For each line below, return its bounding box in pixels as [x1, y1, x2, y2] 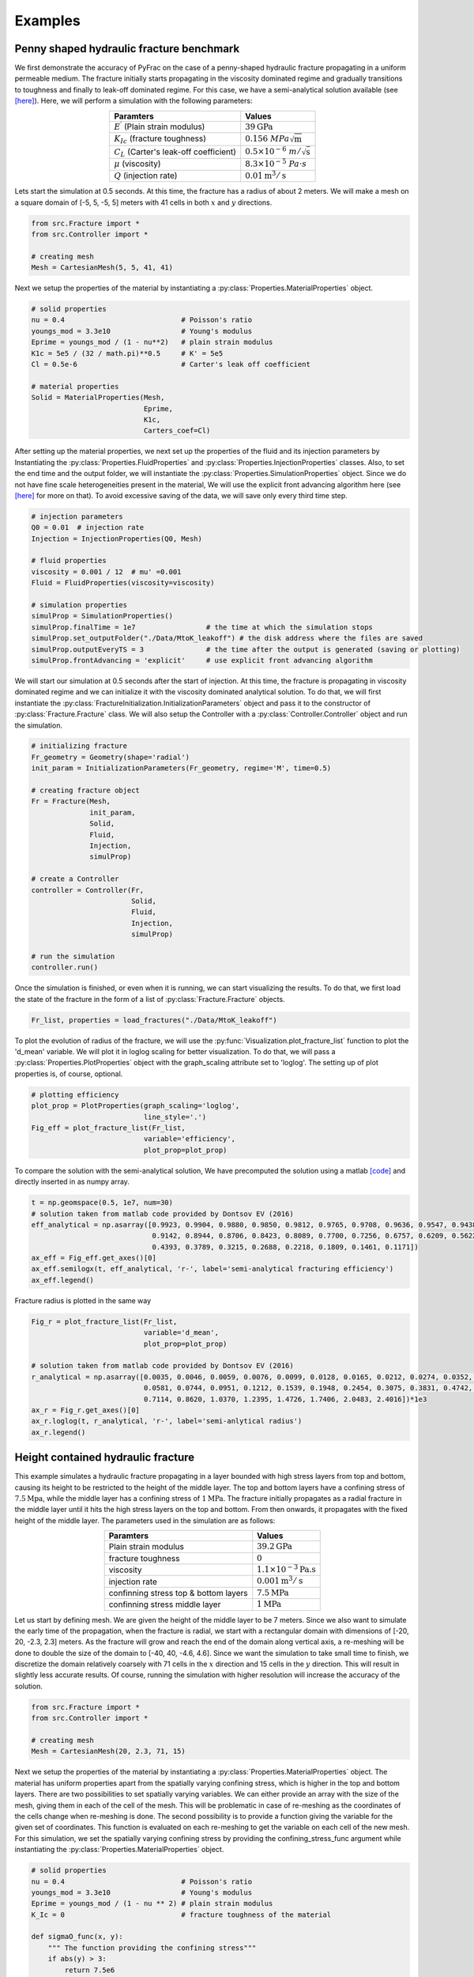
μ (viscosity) [114, 158, 161, 169]
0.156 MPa [245, 134, 290, 144]
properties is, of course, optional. [14, 1068, 123, 1079]
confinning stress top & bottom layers [108, 1587, 248, 1598]
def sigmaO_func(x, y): [31, 1932, 124, 1941]
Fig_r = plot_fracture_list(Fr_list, [31, 1317, 178, 1326]
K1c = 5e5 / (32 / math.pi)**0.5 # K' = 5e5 [31, 349, 224, 357]
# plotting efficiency [31, 1090, 119, 1099]
